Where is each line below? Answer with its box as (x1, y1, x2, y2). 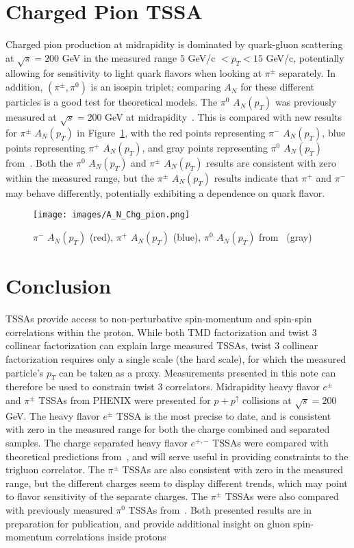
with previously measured (5, 502, 113, 516)
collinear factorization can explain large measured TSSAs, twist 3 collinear (5, 338, 318, 353)
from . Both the (5, 155, 73, 169)
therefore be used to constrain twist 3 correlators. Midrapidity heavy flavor (5, 379, 320, 394)
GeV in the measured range (62, 50, 177, 64)
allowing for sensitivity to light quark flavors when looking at (5, 66, 262, 80)
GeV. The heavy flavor (5, 408, 100, 422)
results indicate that (214, 170, 299, 184)
